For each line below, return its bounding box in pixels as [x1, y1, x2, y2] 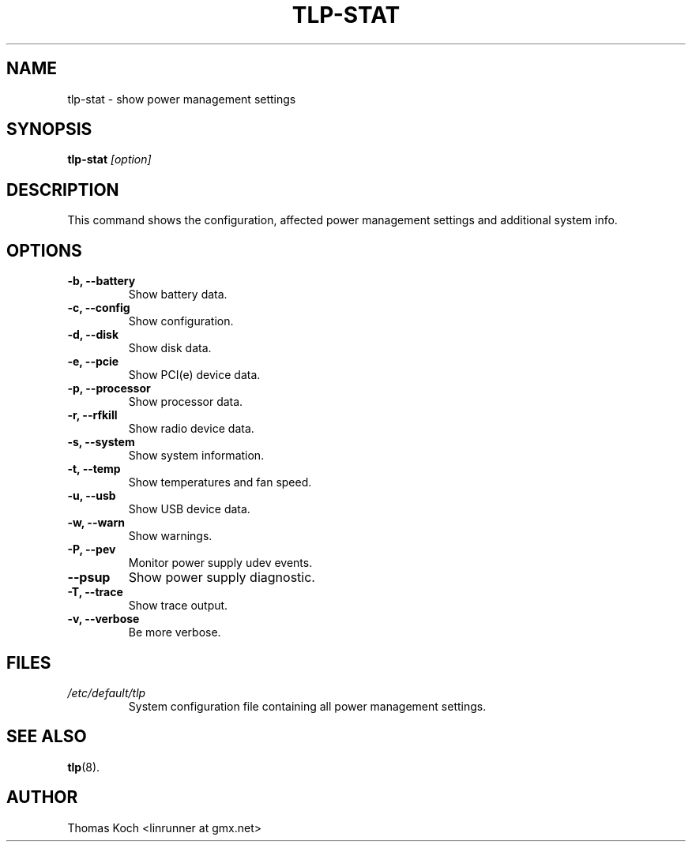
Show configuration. [128, 314, 234, 328]
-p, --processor [67, 381, 151, 396]
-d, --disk [67, 328, 119, 342]
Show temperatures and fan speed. [128, 475, 312, 490]
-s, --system [67, 435, 135, 449]
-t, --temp [67, 462, 121, 476]
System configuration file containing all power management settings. [128, 699, 487, 713]
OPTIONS [6, 240, 82, 261]
